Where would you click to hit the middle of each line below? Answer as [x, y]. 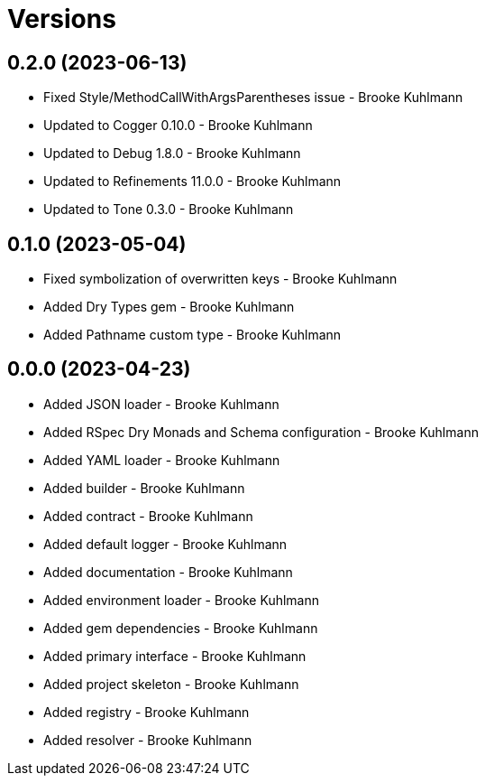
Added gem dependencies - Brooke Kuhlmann [181, 628]
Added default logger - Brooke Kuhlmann [165, 544]
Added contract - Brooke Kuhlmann [148, 516]
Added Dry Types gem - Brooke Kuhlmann [169, 307]
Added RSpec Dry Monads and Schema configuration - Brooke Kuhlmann [261, 432]
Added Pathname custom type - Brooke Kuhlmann [192, 335]
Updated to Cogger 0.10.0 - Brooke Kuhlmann [178, 126]
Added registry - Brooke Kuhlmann [146, 712]
